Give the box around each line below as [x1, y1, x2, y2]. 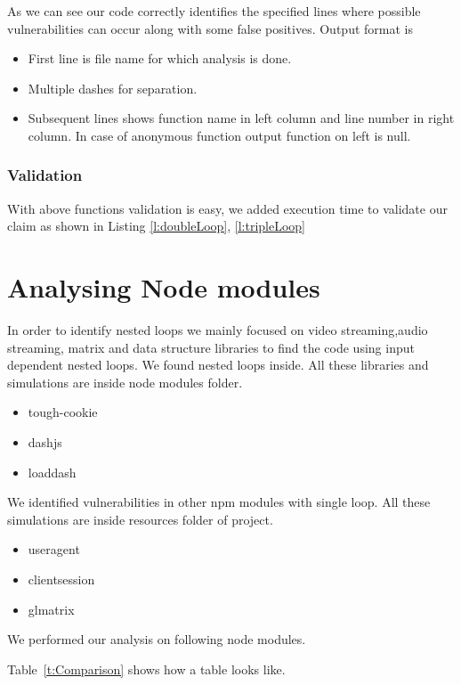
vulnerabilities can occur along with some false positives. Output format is [7, 19, 413, 37]
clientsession [28, 570, 95, 589]
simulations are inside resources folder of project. [7, 510, 273, 528]
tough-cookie [28, 403, 98, 421]
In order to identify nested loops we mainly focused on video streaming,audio [7, 321, 428, 339]
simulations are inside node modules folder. [7, 372, 243, 391]
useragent [28, 540, 80, 559]
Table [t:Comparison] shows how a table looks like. [7, 659, 286, 678]
